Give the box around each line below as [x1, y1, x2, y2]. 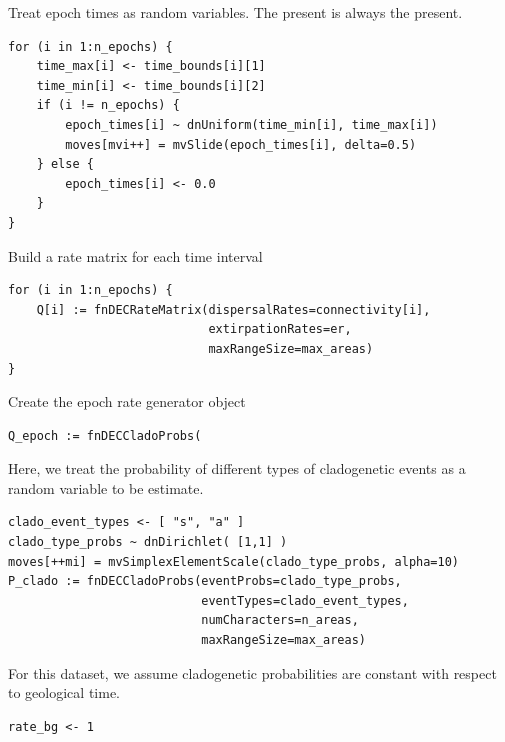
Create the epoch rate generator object [8, 391, 246, 412]
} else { [36, 157, 94, 172]
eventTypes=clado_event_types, [201, 593, 409, 608]
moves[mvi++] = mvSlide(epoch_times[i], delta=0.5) [65, 137, 417, 152]
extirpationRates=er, [208, 322, 352, 337]
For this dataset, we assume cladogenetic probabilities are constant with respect [8, 662, 497, 683]
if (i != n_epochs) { [36, 98, 180, 113]
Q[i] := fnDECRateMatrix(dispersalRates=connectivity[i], [36, 302, 431, 317]
